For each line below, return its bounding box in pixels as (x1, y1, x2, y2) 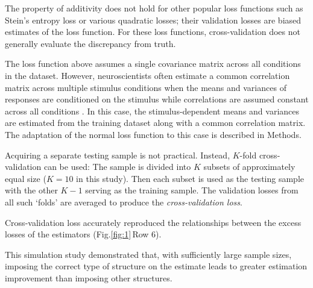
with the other (5, 184, 58, 196)
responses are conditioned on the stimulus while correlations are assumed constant (5, 93, 309, 105)
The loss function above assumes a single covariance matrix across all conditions (5, 57, 301, 70)
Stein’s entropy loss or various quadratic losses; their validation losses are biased (5, 13, 302, 26)
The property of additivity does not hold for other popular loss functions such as (5, 2, 303, 14)
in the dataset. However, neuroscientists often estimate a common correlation (5, 69, 290, 81)
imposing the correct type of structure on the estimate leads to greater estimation (5, 260, 308, 272)
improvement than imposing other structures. (5, 271, 172, 284)
